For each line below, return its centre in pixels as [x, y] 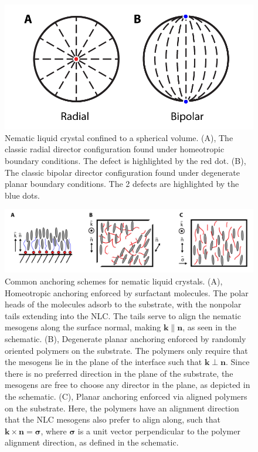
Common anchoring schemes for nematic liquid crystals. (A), [114, 281]
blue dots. [22, 195]
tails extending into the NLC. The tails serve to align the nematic [123, 315]
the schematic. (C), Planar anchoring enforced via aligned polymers [126, 396]
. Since [238, 362]
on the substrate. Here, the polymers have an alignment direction [122, 408]
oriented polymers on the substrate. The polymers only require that [126, 350]
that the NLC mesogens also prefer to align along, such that [113, 419]
